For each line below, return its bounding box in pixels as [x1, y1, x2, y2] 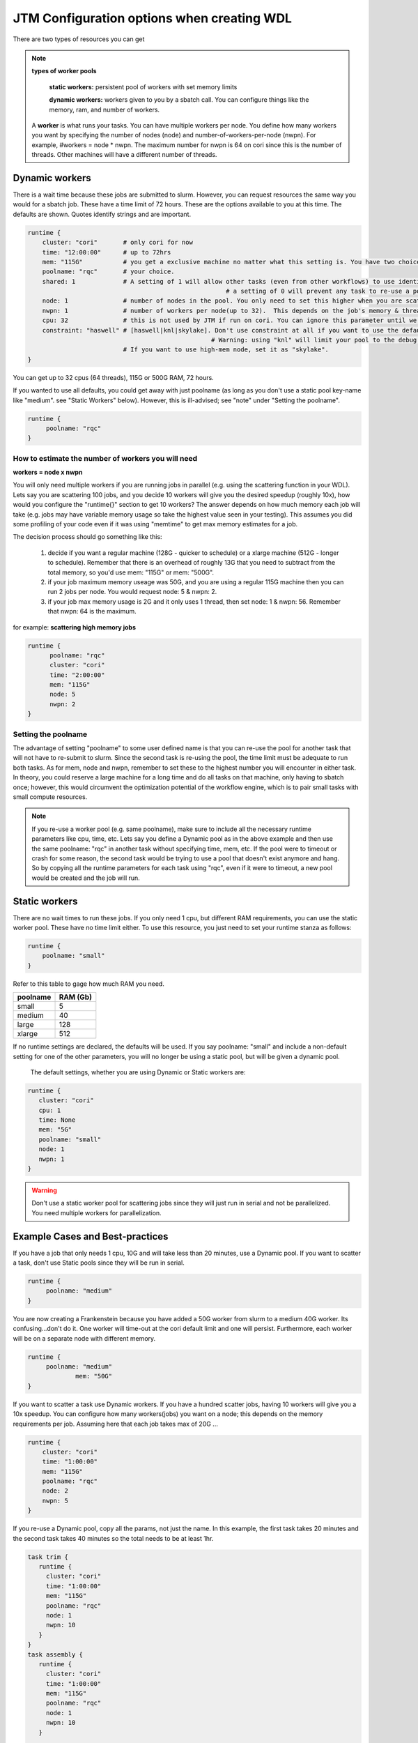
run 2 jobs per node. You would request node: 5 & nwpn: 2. [47, 588, 217, 596]
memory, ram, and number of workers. [49, 105, 160, 114]
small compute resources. [13, 792, 88, 801]
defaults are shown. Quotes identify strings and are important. [13, 210, 192, 218]
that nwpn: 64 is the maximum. [47, 607, 137, 616]
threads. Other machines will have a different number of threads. [31, 151, 217, 159]
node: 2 [42, 1487, 69, 1495]
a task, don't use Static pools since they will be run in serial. [13, 1258, 185, 1267]
